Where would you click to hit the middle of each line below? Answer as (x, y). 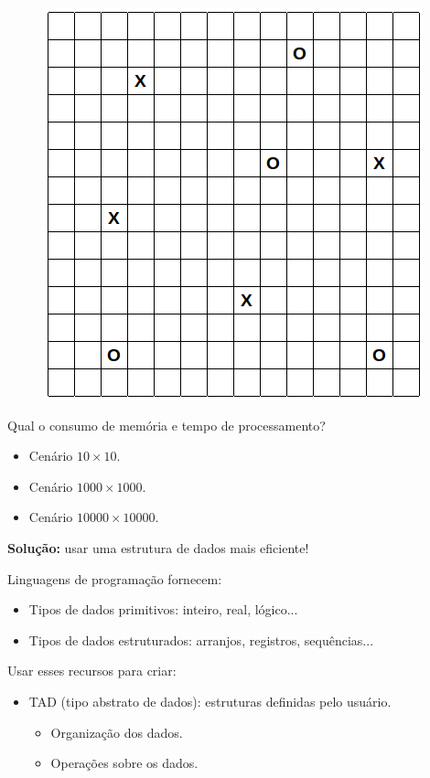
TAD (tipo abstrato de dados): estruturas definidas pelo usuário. (210, 701)
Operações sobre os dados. (124, 763)
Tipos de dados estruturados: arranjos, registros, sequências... (201, 639)
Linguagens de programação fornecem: (115, 578)
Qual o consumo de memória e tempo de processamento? (167, 425)
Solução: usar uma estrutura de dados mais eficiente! (158, 547)
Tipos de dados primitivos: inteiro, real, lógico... (163, 609)
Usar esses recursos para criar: (92, 671)
